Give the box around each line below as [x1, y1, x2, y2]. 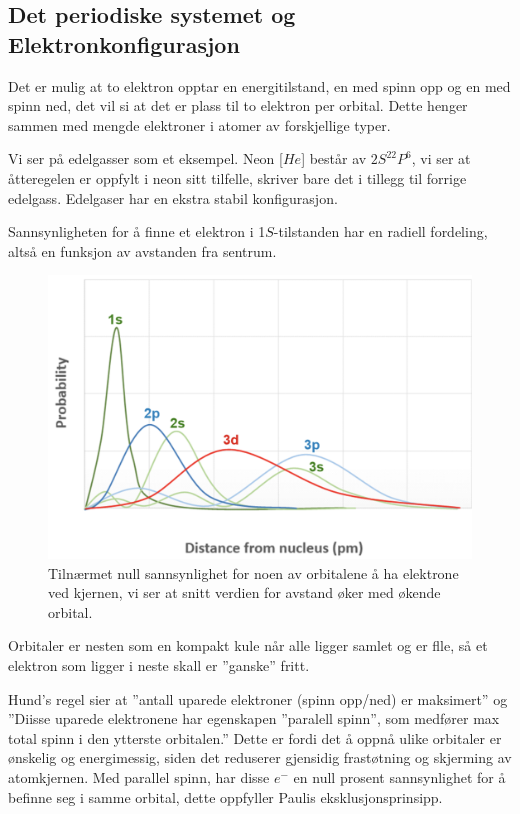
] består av [301, 148, 367, 169]
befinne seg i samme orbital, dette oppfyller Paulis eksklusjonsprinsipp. [8, 786, 443, 807]
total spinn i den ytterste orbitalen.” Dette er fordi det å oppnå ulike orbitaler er [8, 727, 502, 748]
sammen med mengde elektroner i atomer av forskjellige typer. [8, 114, 391, 135]
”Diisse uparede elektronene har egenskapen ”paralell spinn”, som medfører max [8, 708, 500, 729]
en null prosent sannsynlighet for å [293, 766, 506, 787]
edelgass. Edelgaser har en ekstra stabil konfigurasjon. [8, 187, 338, 208]
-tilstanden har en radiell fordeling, [273, 221, 488, 242]
